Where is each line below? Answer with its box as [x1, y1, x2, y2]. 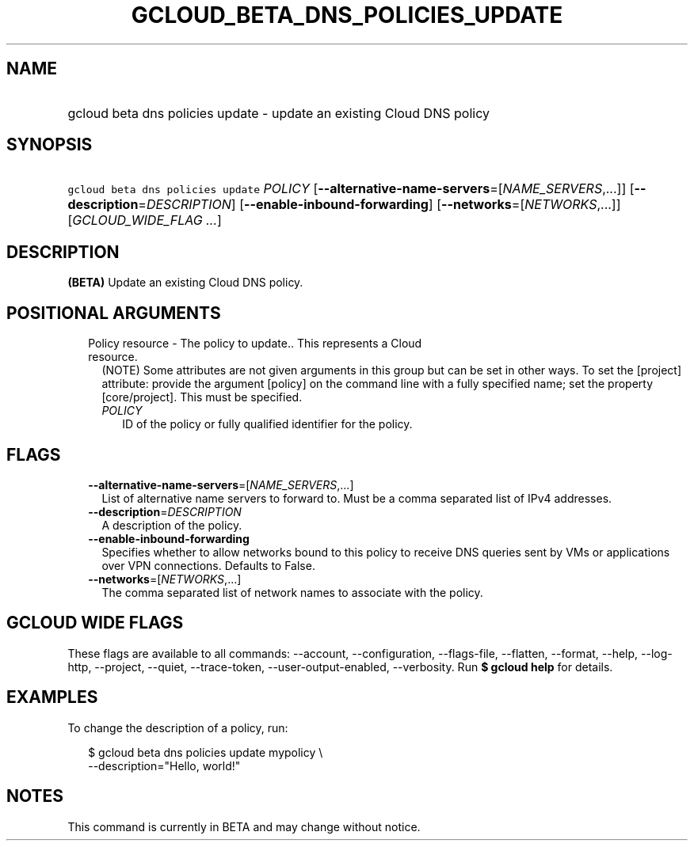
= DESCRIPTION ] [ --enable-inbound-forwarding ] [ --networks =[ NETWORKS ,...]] [138, 196, 621, 213]
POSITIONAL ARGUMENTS [6, 302, 221, 323]
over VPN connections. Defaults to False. [101, 558, 315, 572]
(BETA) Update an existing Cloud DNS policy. [67, 275, 303, 290]
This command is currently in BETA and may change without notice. [67, 819, 421, 834]
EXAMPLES [6, 687, 98, 708]
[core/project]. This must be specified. [101, 390, 303, 405]
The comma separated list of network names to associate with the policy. [101, 585, 483, 599]
